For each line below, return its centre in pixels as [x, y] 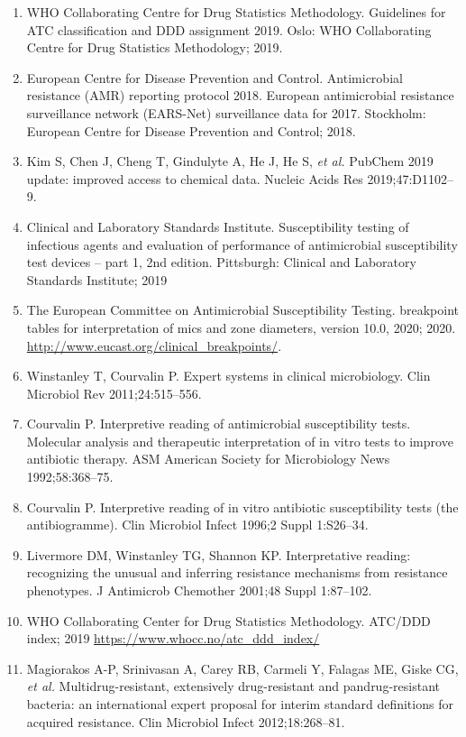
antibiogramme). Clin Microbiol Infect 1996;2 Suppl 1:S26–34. [197, 525]
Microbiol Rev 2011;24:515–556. [114, 393]
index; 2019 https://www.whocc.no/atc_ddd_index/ [173, 638]
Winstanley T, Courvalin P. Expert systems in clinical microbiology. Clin [228, 376]
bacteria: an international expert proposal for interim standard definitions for [240, 704]
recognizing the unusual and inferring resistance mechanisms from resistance [237, 572]
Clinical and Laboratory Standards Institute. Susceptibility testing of [218, 226]
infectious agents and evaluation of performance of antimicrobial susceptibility [242, 244]
